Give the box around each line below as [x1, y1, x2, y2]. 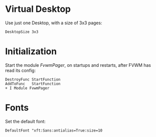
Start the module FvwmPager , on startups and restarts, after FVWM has [5, 62, 152, 68]
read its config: [5, 67, 36, 73]
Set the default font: [5, 118, 46, 124]
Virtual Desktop [5, 3, 71, 15]
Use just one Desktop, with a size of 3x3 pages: [5, 20, 102, 26]
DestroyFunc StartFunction [5, 77, 61, 82]
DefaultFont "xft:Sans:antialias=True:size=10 [5, 128, 103, 133]
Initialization [5, 46, 57, 57]
